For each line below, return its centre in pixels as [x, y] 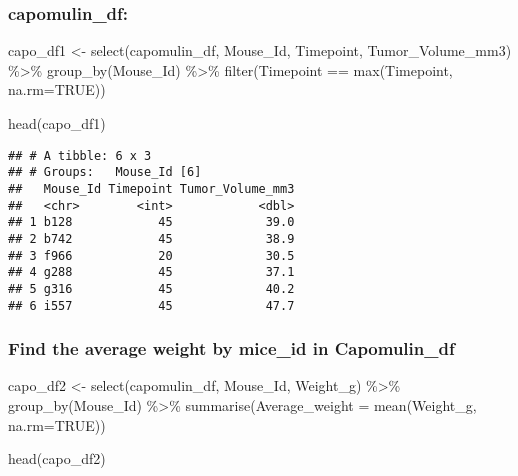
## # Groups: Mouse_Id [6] [105, 172]
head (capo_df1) [57, 123]
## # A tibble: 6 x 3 [80, 155]
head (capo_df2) [57, 458]
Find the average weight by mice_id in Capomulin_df [231, 348]
